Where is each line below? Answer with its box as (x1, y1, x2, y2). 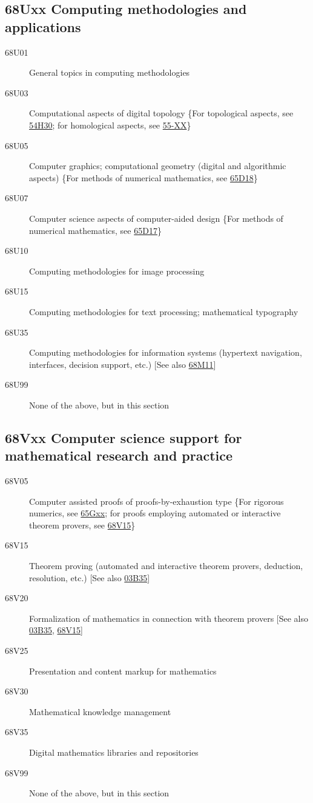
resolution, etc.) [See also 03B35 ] (29, 571, 150, 584)
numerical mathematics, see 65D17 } (29, 224, 162, 236)
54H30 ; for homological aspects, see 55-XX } (29, 118, 191, 131)
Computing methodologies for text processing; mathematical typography (29, 305, 298, 318)
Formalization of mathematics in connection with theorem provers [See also (29, 611, 309, 624)
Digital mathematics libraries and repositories (29, 745, 199, 758)
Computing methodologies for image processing (29, 264, 205, 277)
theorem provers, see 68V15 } (29, 518, 136, 531)
